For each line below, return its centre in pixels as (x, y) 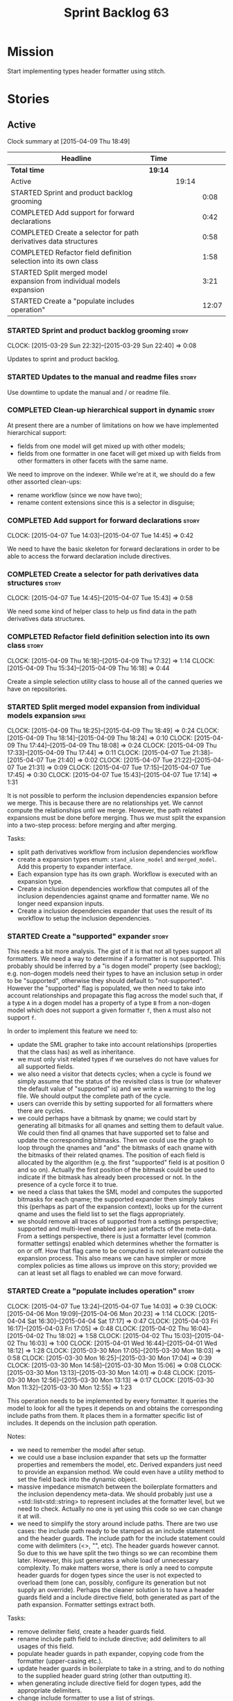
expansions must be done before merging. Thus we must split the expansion (116, 818)
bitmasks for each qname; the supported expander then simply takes (116, 1199)
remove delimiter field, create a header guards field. (92, 1631)
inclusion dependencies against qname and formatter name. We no (113, 896)
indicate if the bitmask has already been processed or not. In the (110, 1177)
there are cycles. (41, 1111)
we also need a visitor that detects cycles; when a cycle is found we (114, 1074)
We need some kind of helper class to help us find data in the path (102, 611)
